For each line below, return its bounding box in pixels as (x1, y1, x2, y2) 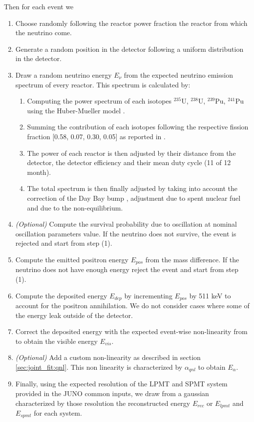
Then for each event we (4, 1, 74, 11)
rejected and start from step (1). (15, 238, 112, 248)
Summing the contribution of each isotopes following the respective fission (27, 122, 249, 132)
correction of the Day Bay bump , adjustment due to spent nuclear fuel (27, 192, 241, 203)
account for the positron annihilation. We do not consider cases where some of (15, 300, 250, 310)
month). (27, 167, 51, 177)
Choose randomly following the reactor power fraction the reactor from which (15, 18, 248, 28)
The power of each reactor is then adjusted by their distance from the (27, 148, 236, 158)
